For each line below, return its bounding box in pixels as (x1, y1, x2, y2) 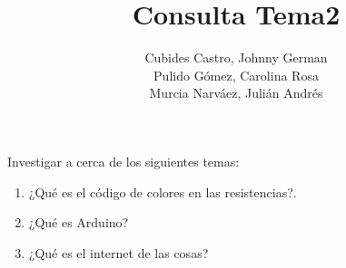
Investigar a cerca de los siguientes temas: (7, 151, 240, 170)
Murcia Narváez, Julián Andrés (149, 83, 323, 102)
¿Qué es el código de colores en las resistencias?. (28, 182, 297, 201)
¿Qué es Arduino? (28, 213, 129, 232)
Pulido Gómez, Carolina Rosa (153, 65, 319, 84)
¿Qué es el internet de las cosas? (28, 243, 209, 262)
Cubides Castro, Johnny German (144, 48, 328, 67)
